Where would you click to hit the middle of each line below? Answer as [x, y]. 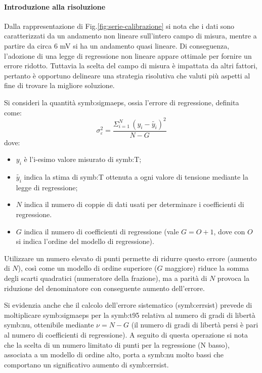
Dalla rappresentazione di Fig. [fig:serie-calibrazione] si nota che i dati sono [119, 26]
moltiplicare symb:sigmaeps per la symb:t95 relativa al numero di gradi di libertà [130, 315]
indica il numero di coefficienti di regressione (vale [101, 231]
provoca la [233, 278]
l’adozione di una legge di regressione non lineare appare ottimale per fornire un [128, 55]
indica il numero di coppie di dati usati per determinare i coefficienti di [134, 204]
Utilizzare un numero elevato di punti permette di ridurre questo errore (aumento [130, 258]
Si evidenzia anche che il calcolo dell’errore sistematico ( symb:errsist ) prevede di [128, 305]
